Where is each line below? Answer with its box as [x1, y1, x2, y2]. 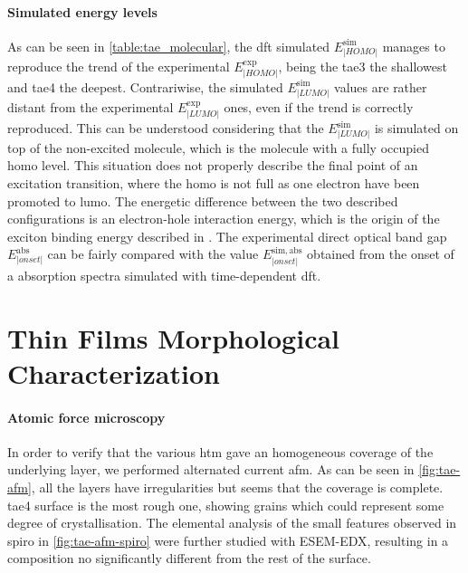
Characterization [7, 354, 220, 391]
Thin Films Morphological [7, 319, 340, 356]
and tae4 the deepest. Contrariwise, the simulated [7, 77, 283, 96]
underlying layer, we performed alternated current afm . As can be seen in [7, 460, 415, 479]
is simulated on [374, 119, 459, 138]
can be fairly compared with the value [47, 244, 259, 263]
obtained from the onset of [307, 244, 454, 263]
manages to [382, 36, 445, 55]
